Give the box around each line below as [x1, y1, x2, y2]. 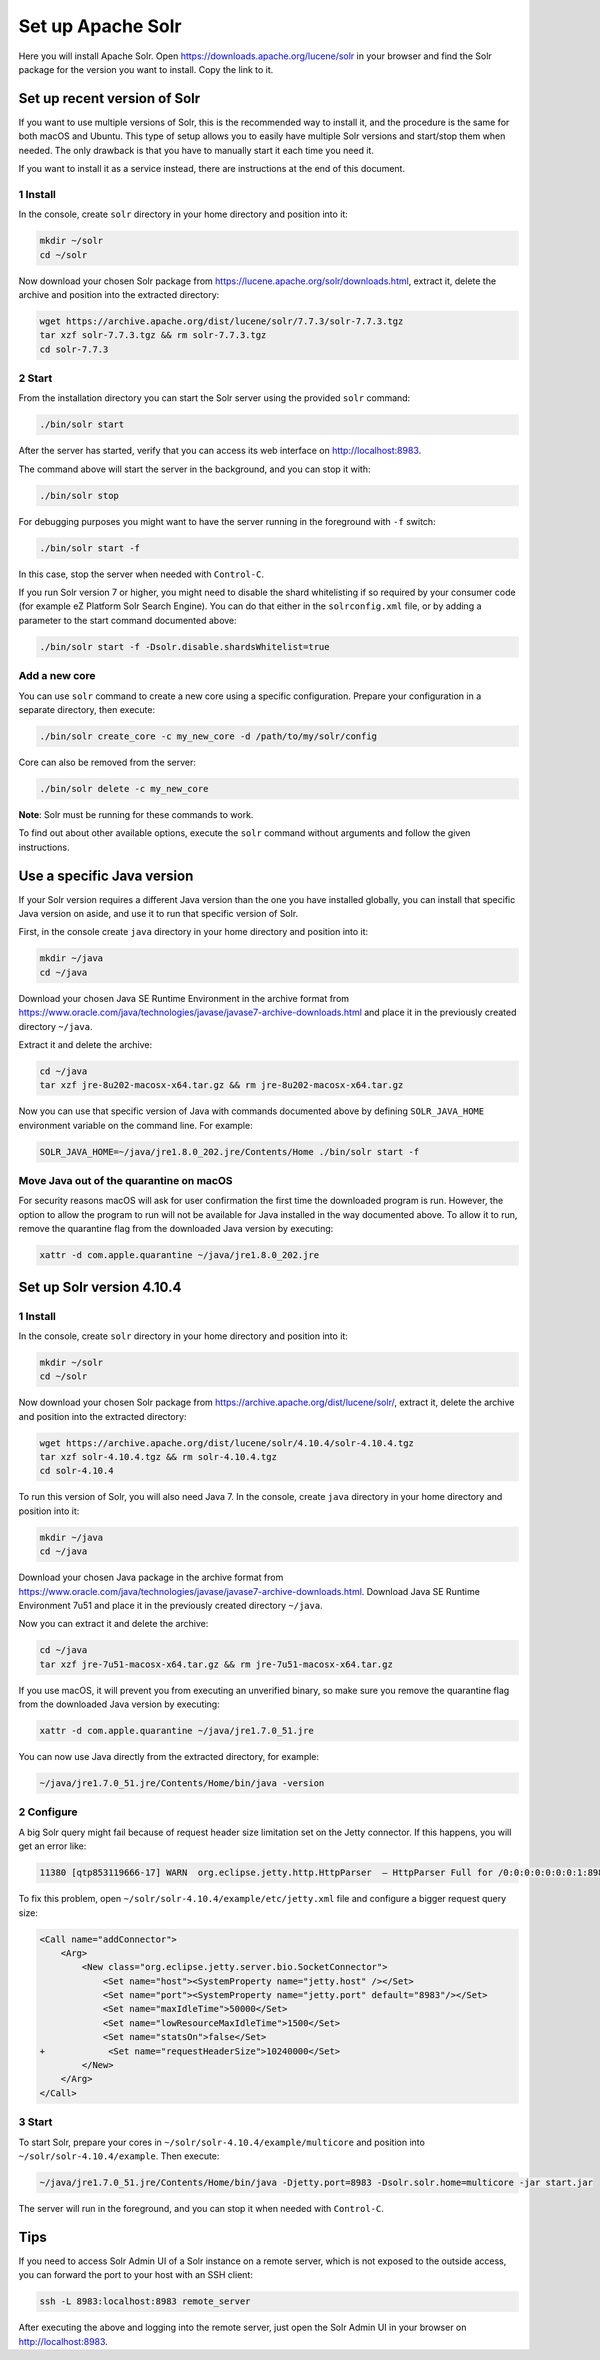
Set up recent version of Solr [18, 90, 201, 107]
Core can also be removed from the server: [18, 756, 197, 768]
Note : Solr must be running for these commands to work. [18, 808, 254, 820]
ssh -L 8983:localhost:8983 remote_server [39, 2296, 251, 2307]
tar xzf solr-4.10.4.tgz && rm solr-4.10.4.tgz [39, 1451, 277, 1463]
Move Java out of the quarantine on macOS [18, 1174, 234, 1188]
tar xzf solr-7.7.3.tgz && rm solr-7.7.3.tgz [39, 330, 267, 341]
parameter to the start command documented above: [18, 614, 237, 626]
